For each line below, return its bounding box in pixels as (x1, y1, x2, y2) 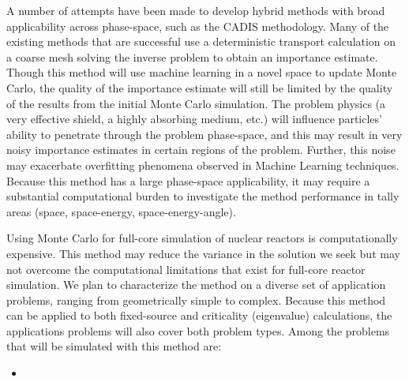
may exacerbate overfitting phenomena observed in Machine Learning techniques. (6, 156, 400, 173)
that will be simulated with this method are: (6, 338, 222, 354)
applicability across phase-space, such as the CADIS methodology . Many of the (6, 17, 389, 34)
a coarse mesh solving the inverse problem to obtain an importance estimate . (6, 48, 378, 65)
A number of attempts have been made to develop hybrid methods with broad (6, 2, 385, 18)
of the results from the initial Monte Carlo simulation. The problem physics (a (6, 95, 386, 111)
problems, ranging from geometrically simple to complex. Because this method (6, 291, 386, 308)
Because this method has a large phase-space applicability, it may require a (6, 172, 370, 189)
